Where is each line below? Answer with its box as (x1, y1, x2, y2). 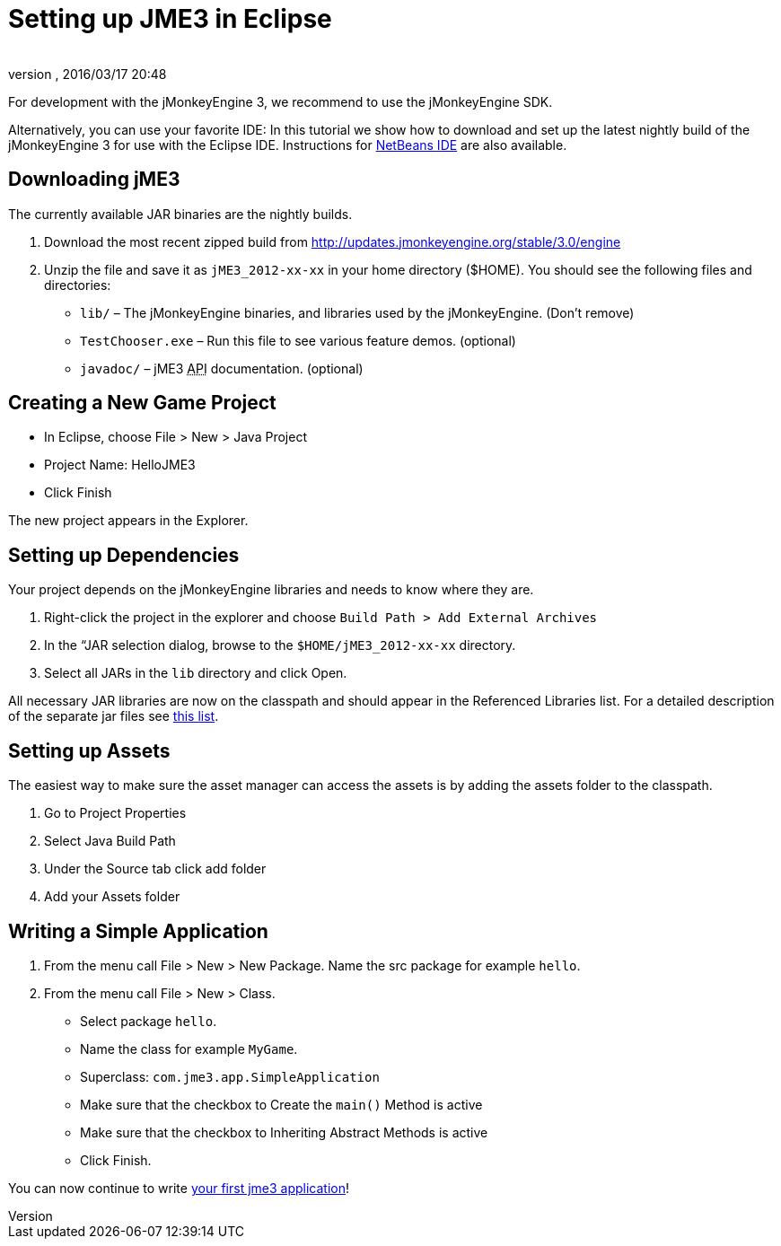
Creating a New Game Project (8, 391, 276, 415)
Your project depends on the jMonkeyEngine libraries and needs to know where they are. (8, 582, 534, 598)
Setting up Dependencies (8, 543, 240, 566)
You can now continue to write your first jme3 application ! (8, 1180, 349, 1196)
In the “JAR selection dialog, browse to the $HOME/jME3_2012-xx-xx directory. (44, 637, 516, 654)
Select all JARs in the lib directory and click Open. (44, 665, 347, 681)
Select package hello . (80, 1013, 217, 1029)
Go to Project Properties (44, 805, 187, 821)
